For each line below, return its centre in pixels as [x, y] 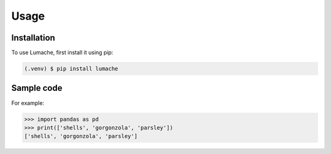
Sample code [37, 88]
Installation [33, 38]
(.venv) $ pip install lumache [71, 69]
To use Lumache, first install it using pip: [62, 53]
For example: [28, 103]
